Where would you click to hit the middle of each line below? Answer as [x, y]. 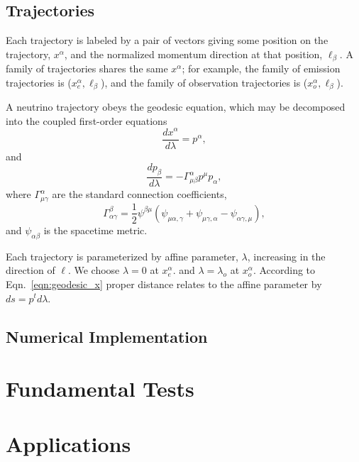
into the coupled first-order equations [87, 120]
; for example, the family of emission [261, 68]
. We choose [94, 270]
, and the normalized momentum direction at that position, [193, 54]
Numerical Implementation [107, 336]
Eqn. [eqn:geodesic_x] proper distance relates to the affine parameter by [164, 284]
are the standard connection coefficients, [139, 194]
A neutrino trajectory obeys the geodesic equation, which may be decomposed [176, 107]
